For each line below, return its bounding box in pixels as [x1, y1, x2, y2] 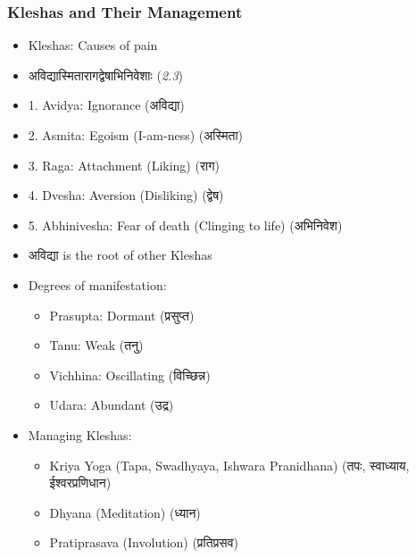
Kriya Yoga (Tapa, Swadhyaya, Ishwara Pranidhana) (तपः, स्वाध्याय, [49, 455, 410, 474]
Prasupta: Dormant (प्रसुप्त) [49, 305, 195, 324]
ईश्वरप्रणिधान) [49, 473, 112, 492]
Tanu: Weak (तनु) [49, 336, 144, 354]
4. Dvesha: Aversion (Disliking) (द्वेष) [28, 186, 224, 204]
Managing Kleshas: [28, 425, 132, 444]
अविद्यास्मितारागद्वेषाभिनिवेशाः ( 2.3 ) [28, 65, 184, 84]
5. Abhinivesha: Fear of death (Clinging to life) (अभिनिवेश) [28, 215, 343, 234]
